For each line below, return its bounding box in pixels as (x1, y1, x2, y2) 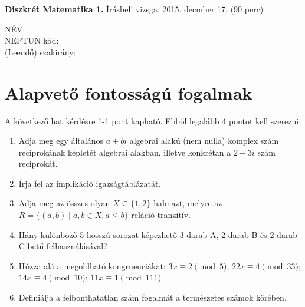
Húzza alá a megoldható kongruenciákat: (18, 259, 166, 272)
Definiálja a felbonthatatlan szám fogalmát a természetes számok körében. (18, 291, 287, 303)
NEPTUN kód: (5, 34, 59, 47)
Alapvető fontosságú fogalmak (5, 80, 252, 104)
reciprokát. (18, 157, 58, 170)
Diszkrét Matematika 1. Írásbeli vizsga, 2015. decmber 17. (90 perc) (5, 3, 264, 15)
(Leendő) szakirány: (5, 45, 76, 58)
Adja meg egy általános (18, 134, 103, 147)
